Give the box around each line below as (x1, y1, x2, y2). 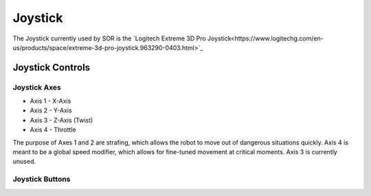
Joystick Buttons (12, 175, 71, 184)
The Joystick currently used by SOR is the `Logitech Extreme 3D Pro (12, 34, 206, 42)
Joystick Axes (12, 82, 62, 92)
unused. (12, 158, 36, 166)
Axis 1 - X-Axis (30, 97, 71, 106)
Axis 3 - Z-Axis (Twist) (30, 116, 93, 124)
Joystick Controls (12, 62, 91, 73)
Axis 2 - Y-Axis (30, 106, 72, 114)
